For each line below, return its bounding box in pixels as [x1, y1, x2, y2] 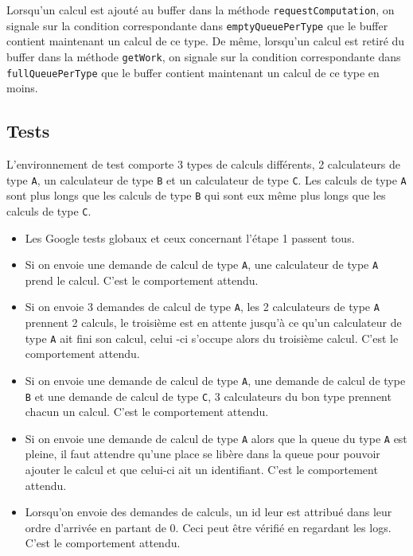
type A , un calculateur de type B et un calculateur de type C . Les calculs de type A [6, 171, 407, 188]
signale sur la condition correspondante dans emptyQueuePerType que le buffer [6, 17, 388, 33]
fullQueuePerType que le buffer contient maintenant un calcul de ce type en [6, 64, 380, 80]
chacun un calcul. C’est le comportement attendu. [25, 403, 269, 420]
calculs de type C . [6, 202, 92, 219]
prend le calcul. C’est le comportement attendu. [25, 271, 259, 288]
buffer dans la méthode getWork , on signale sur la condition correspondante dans [6, 48, 401, 64]
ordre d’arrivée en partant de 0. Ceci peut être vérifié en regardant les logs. [25, 519, 392, 535]
